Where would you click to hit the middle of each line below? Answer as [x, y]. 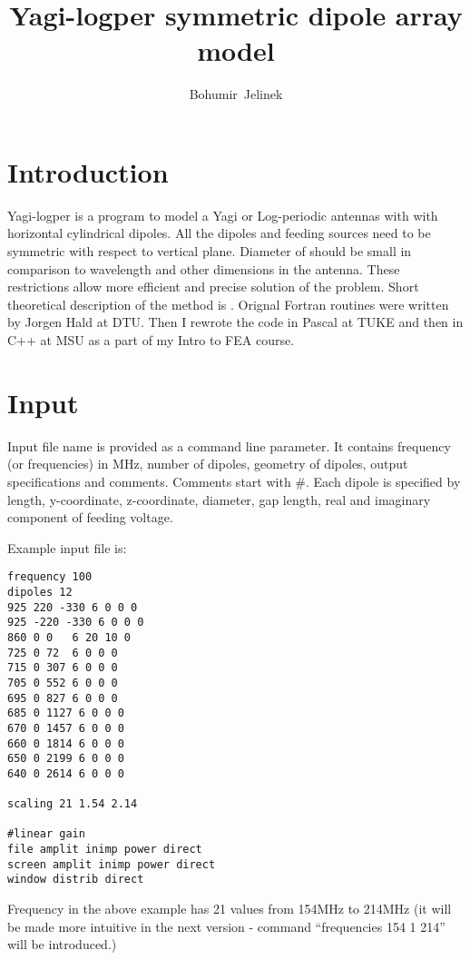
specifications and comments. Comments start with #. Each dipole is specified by [234, 481]
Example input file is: [67, 547]
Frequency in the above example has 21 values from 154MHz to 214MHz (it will [230, 909]
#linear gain [46, 834]
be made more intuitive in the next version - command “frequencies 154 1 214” [226, 926]
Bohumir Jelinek [236, 94]
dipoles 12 [40, 592]
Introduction [88, 171]
